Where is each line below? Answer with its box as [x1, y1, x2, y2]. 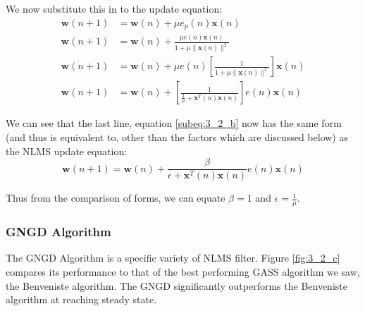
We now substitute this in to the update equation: [6, 1, 223, 16]
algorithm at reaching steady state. [6, 292, 157, 307]
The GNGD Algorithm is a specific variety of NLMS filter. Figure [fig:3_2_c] [6, 250, 340, 265]
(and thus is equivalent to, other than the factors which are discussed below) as [6, 130, 348, 145]
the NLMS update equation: [6, 143, 128, 158]
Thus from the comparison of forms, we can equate [6, 190, 225, 205]
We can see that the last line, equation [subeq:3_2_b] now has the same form [6, 116, 342, 130]
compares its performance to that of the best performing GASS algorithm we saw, [6, 264, 360, 279]
